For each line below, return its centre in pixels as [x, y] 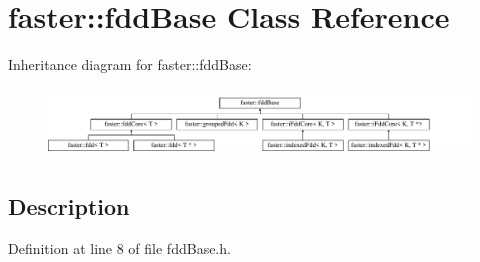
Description [69, 205]
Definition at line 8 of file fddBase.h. [119, 247]
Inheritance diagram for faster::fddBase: [130, 64]
